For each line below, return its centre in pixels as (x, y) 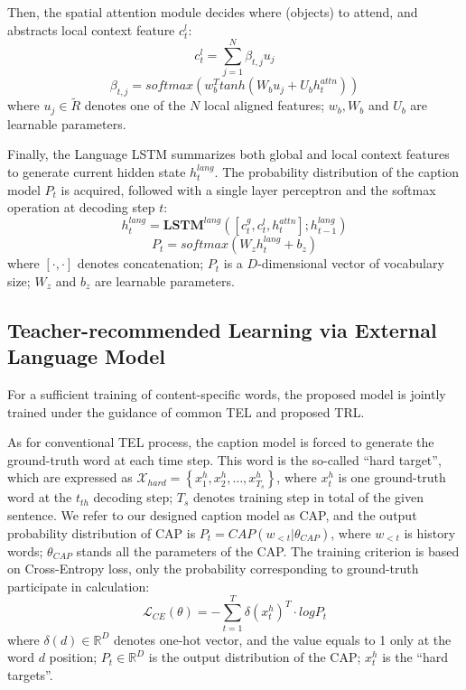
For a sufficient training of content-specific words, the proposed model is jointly (227, 394)
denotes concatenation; (140, 263)
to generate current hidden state (97, 171)
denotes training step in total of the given (309, 497)
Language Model (86, 356)
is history (430, 532)
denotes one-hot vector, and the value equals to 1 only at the (283, 639)
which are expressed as (70, 477)
